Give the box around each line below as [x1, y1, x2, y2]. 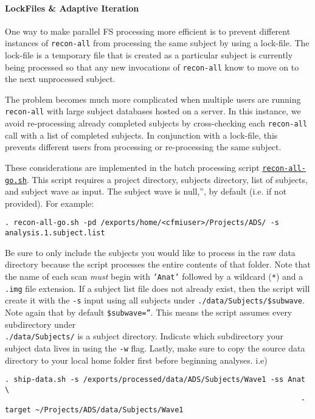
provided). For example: [5, 196, 94, 209]
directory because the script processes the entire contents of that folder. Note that [5, 258, 311, 271]
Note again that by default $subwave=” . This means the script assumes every [5, 305, 292, 318]
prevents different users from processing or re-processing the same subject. [5, 140, 282, 153]
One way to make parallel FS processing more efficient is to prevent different [5, 24, 291, 37]
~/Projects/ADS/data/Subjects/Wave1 [35, 406, 184, 415]
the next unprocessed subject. [5, 72, 116, 85]
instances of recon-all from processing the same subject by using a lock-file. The [5, 36, 310, 49]
